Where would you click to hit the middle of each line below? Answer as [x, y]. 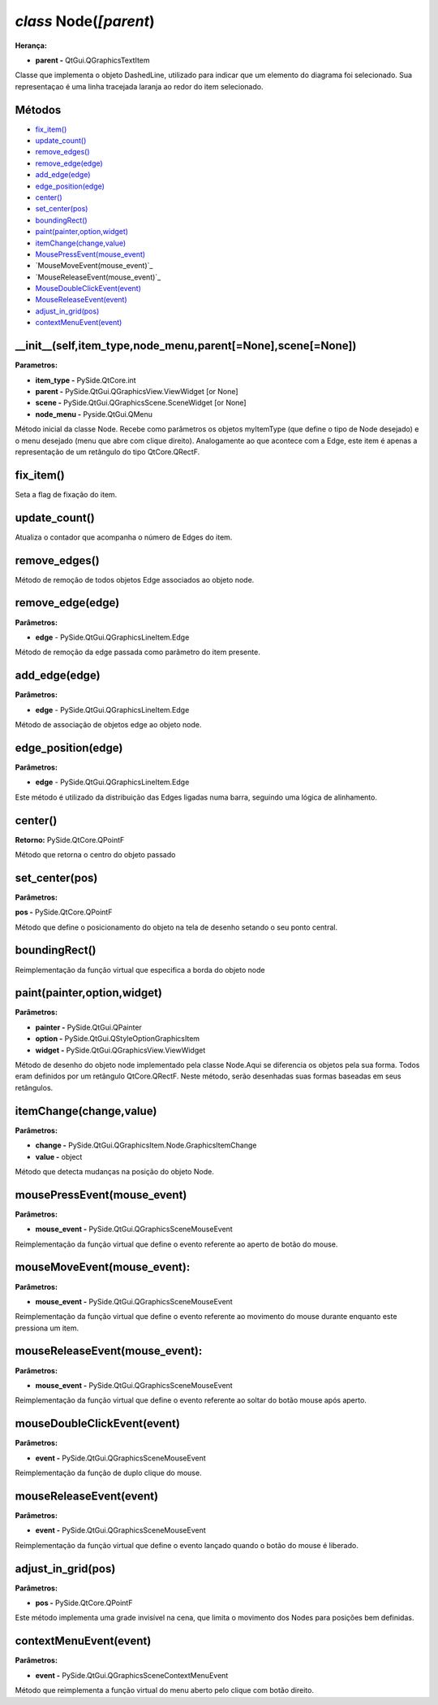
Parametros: [36, 365]
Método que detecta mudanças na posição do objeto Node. [114, 1171]
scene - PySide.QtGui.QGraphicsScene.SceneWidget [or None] [141, 403]
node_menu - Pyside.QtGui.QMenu [94, 414]
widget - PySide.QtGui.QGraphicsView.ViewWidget [120, 1050]
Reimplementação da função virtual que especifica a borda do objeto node [140, 970]
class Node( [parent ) [85, 21]
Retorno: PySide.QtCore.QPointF [70, 839]
